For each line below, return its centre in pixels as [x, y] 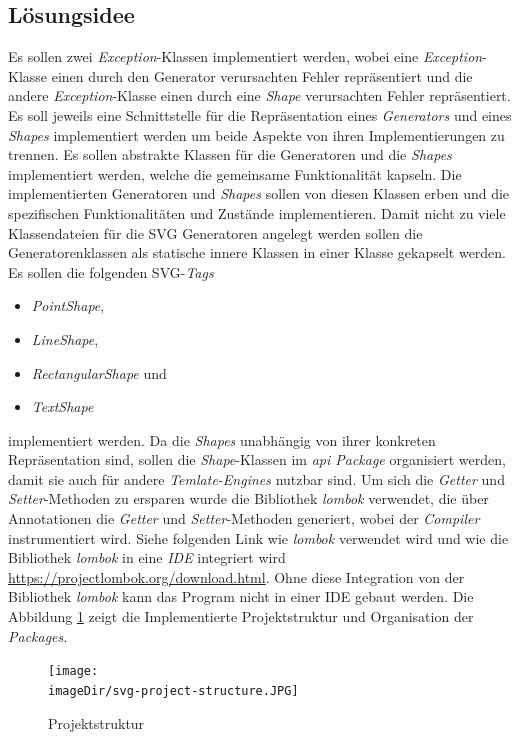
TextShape [62, 406]
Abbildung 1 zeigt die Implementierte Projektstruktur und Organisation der [241, 616]
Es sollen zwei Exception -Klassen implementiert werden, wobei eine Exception [245, 56]
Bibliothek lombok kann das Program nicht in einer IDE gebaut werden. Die [241, 596]
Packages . [38, 635]
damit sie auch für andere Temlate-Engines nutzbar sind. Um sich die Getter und [256, 478]
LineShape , [65, 338]
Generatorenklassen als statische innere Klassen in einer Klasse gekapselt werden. [257, 252]
